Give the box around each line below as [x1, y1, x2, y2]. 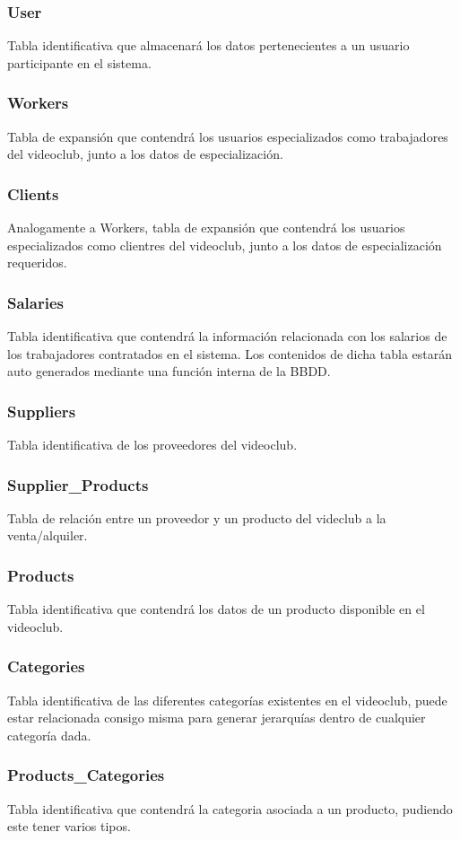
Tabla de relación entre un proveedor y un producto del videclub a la [7, 508, 386, 527]
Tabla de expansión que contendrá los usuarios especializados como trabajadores [7, 127, 448, 145]
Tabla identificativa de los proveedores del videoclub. [7, 435, 298, 454]
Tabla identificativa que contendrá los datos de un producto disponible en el [7, 600, 425, 618]
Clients [7, 182, 59, 205]
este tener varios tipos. [7, 817, 131, 836]
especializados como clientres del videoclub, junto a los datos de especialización [7, 235, 442, 254]
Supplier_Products [7, 473, 149, 495]
